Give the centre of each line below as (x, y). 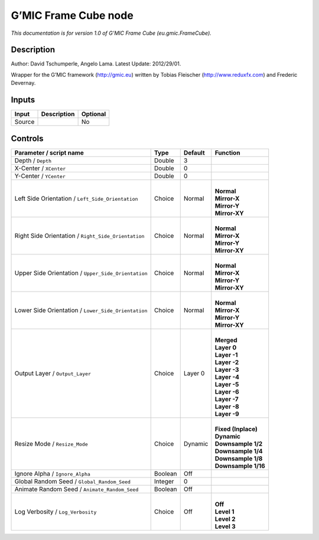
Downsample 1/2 (239, 444)
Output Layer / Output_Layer (53, 373)
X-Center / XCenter (40, 168)
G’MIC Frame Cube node (72, 15)
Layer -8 (227, 406)
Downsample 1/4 (239, 451)
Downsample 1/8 (239, 459)
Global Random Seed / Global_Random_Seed (73, 481)
